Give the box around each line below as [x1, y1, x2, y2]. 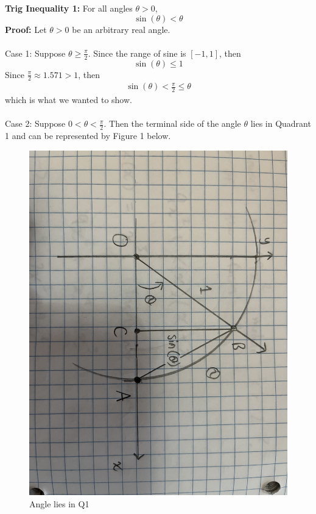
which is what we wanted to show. [5, 93, 132, 106]
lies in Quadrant [250, 117, 311, 130]
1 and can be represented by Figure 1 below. [5, 129, 171, 142]
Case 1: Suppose [5, 46, 66, 59]
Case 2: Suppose [5, 117, 66, 130]
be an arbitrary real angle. [72, 23, 170, 35]
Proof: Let [5, 23, 47, 35]
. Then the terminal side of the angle [104, 117, 241, 130]
